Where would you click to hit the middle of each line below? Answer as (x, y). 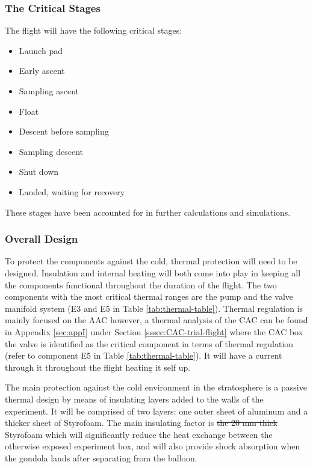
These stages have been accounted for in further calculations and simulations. (148, 212)
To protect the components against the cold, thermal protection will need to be (151, 261)
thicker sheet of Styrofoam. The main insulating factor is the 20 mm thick (141, 423)
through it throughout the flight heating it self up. (98, 367)
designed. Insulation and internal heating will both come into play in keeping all (153, 272)
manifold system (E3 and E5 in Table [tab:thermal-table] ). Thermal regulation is (154, 308)
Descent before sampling (64, 131)
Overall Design (42, 239)
